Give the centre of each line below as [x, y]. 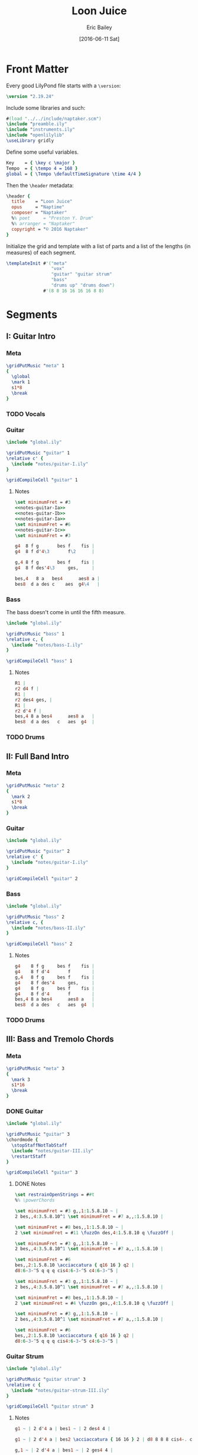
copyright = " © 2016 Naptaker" [50, 229]
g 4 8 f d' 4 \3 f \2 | [54, 552]
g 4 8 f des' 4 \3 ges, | [54, 568]
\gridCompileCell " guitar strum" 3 [50, 1407]
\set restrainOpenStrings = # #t [54, 1195]
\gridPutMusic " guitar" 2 [38, 852]
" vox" [58, 269]
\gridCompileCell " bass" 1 [39, 661]
